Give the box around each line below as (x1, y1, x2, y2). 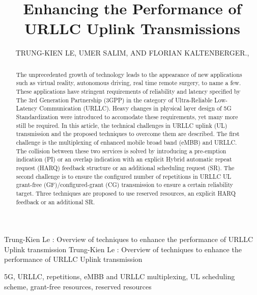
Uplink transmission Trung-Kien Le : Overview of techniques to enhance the (4, 244, 242, 254)
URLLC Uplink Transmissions (24, 18, 240, 39)
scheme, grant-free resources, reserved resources (4, 281, 152, 291)
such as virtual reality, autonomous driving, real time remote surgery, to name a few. (16, 78, 241, 87)
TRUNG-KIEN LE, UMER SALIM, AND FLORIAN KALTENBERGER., (15, 47, 249, 58)
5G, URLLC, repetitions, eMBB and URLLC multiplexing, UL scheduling (4, 271, 235, 281)
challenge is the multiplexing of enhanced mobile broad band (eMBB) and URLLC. (16, 138, 237, 146)
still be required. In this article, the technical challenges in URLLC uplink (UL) (16, 121, 227, 129)
